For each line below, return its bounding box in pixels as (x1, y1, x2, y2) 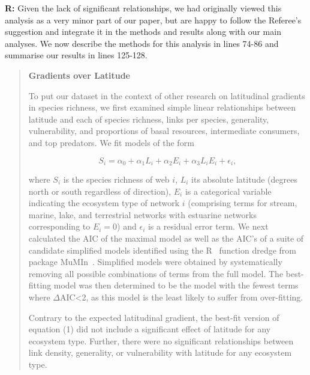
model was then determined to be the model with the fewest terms (53, 279, 299, 291)
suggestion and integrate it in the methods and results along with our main (5, 25, 281, 38)
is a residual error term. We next (148, 220, 269, 233)
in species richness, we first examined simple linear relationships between (28, 101, 296, 114)
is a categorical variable (185, 184, 272, 197)
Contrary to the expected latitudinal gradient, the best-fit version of (28, 311, 279, 323)
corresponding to (28, 220, 91, 233)
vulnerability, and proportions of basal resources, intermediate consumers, (28, 124, 300, 137)
